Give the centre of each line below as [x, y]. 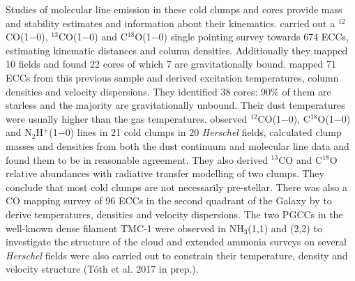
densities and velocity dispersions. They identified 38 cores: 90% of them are [168, 91]
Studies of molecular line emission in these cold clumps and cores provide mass [174, 9]
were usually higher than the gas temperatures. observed [127, 118]
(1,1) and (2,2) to [285, 228]
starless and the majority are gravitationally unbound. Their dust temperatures [175, 105]
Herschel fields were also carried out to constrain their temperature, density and [177, 255]
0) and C [108, 37]
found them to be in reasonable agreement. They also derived [137, 159]
